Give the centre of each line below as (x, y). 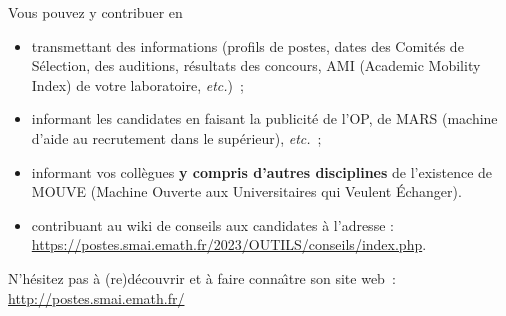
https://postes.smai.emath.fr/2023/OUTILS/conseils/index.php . (229, 244)
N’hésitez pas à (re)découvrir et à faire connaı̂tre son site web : (202, 277)
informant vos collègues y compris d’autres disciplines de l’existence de (262, 171)
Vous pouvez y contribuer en (95, 12)
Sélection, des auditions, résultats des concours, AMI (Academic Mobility (256, 65)
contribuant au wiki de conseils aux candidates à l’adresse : (212, 224)
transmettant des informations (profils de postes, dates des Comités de (247, 45)
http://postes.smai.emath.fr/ (96, 297)
